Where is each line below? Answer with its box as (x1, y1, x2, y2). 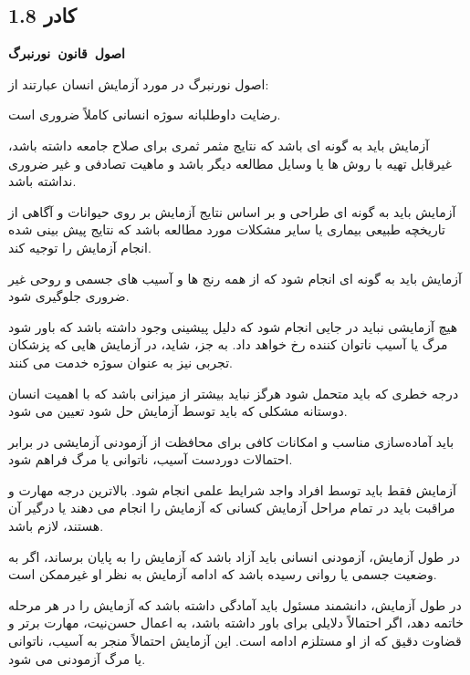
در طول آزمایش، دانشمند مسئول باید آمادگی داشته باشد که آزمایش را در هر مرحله (8, 595, 462, 614)
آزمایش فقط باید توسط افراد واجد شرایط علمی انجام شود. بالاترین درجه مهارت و (8, 480, 456, 499)
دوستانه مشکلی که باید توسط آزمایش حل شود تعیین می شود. (8, 401, 348, 421)
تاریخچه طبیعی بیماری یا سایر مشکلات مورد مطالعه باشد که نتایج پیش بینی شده (8, 220, 445, 239)
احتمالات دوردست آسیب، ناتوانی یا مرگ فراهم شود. (8, 450, 293, 469)
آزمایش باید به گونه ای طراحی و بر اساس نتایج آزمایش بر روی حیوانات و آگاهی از (8, 202, 456, 221)
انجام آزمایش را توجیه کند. (8, 237, 151, 256)
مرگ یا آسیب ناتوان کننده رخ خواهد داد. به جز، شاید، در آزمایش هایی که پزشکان (8, 335, 448, 354)
